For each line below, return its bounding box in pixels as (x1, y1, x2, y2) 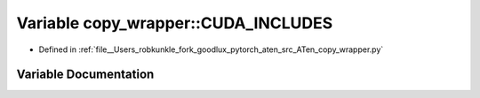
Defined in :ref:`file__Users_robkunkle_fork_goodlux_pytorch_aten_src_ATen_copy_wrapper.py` (38, 44, 384, 55)
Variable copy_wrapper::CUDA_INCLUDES (16, 13, 333, 33)
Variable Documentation (16, 67, 155, 82)
